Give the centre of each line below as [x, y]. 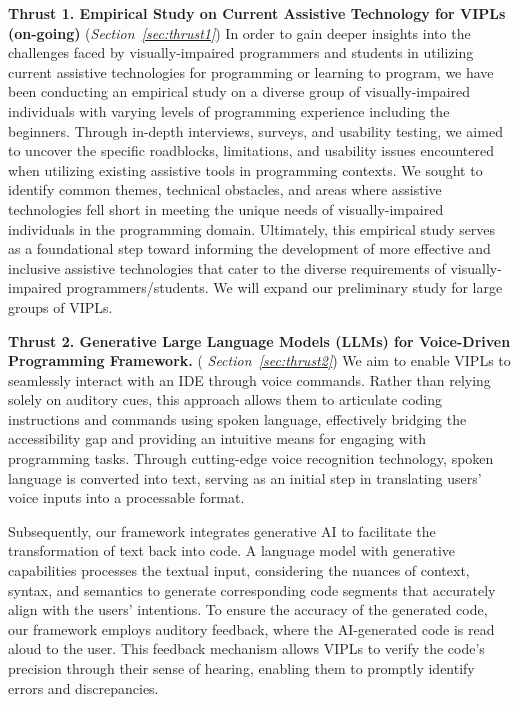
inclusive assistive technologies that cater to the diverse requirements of [227, 267]
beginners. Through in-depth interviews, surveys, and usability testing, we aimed [255, 130]
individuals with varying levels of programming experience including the [229, 110]
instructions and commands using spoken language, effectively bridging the [237, 418]
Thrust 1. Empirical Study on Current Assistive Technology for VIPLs [257, 13]
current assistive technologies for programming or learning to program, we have [251, 71]
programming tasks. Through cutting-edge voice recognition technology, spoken [251, 458]
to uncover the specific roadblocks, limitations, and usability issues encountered [251, 150]
